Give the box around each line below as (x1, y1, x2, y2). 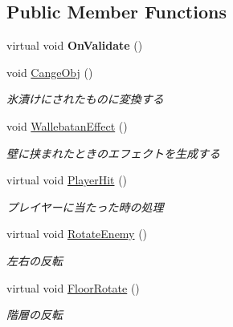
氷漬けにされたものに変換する (6, 91, 164, 107)
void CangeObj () (6, 63, 93, 80)
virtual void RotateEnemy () (6, 225, 148, 242)
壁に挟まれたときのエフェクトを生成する (6, 144, 220, 161)
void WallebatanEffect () (6, 117, 128, 134)
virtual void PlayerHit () (6, 172, 128, 188)
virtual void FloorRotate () (6, 279, 140, 296)
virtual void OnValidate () (6, 37, 143, 54)
